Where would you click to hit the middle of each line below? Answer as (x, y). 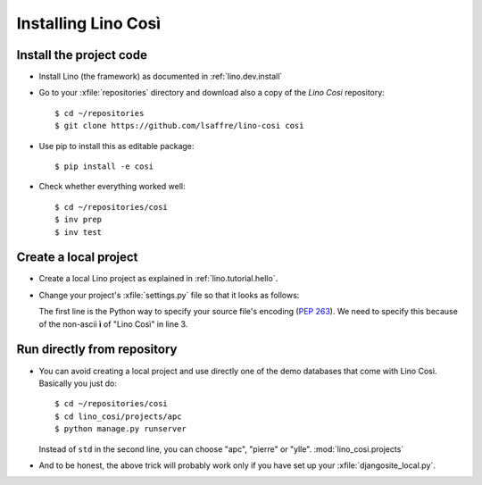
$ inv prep (79, 220)
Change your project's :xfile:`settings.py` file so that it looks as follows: (169, 295)
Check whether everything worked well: (112, 187)
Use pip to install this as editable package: (116, 146)
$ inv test (79, 232)
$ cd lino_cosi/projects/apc (118, 416)
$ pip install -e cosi (104, 167)
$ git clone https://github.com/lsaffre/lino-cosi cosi (179, 126)
